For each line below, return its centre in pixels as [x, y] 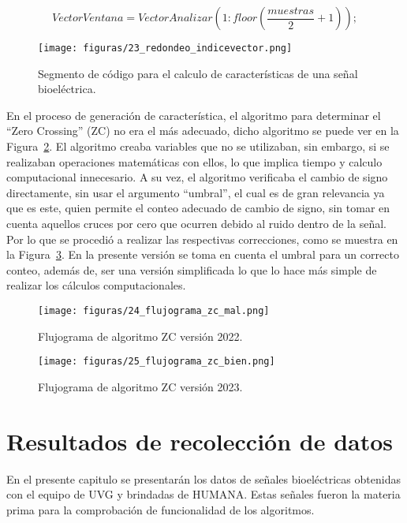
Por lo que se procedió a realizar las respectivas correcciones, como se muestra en [202, 239]
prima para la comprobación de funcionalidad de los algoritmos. [161, 509]
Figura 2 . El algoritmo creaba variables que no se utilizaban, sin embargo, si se [198, 146]
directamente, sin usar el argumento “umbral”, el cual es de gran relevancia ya [196, 192]
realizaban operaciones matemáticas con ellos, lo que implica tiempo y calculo [194, 161]
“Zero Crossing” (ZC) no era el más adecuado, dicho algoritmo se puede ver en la [203, 131]
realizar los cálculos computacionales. [96, 285]
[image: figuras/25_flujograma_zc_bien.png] [157, 362]
